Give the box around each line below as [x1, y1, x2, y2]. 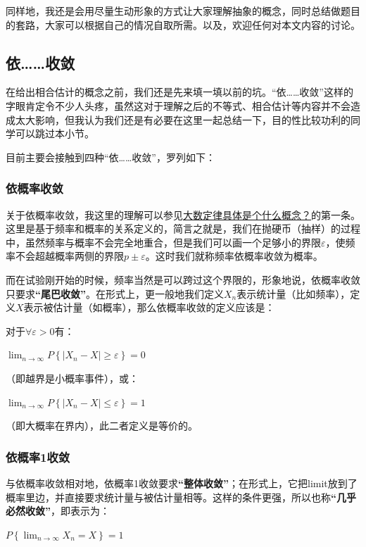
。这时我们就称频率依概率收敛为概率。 [145, 249, 323, 263]
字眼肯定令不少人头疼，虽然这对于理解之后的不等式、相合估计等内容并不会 [6, 98, 351, 113]
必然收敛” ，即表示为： [6, 503, 110, 518]
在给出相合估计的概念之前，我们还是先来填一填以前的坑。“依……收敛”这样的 [6, 84, 353, 99]
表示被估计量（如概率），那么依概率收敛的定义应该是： [23, 300, 275, 315]
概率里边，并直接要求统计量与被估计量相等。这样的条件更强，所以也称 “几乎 [6, 489, 356, 504]
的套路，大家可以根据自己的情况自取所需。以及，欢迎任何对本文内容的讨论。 [6, 17, 360, 32]
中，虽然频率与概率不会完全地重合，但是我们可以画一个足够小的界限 [6, 234, 321, 249]
